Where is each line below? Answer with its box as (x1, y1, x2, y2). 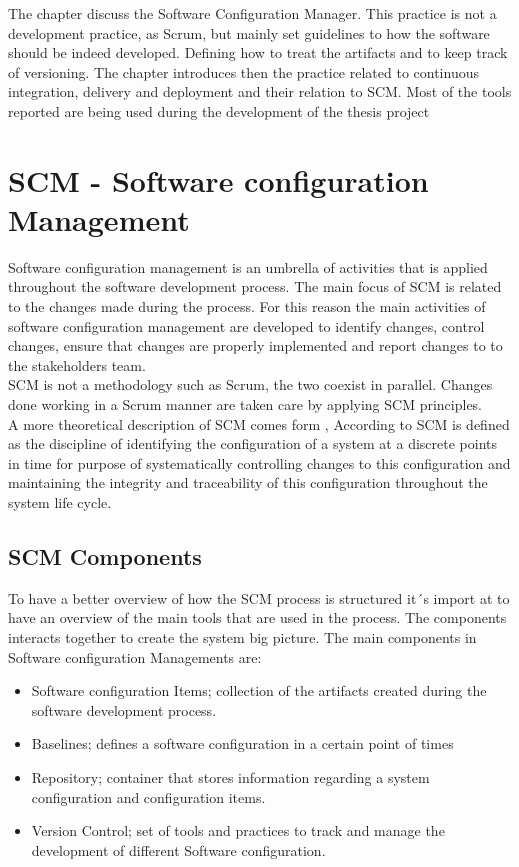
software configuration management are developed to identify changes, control (8, 315, 485, 336)
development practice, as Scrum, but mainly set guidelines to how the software (8, 22, 490, 43)
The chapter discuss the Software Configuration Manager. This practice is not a (8, 3, 497, 23)
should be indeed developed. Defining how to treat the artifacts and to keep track (8, 42, 508, 63)
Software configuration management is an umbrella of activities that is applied (8, 256, 488, 277)
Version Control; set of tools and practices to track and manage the (31, 820, 445, 841)
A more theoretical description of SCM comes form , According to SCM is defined (8, 413, 510, 434)
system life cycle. (8, 492, 112, 512)
